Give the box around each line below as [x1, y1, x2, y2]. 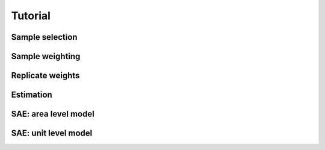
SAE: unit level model [11, 128, 93, 139]
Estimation [11, 90, 52, 100]
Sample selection [11, 32, 78, 42]
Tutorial [11, 9, 51, 22]
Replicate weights [11, 70, 80, 81]
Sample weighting [11, 51, 81, 61]
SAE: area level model [11, 109, 94, 119]
